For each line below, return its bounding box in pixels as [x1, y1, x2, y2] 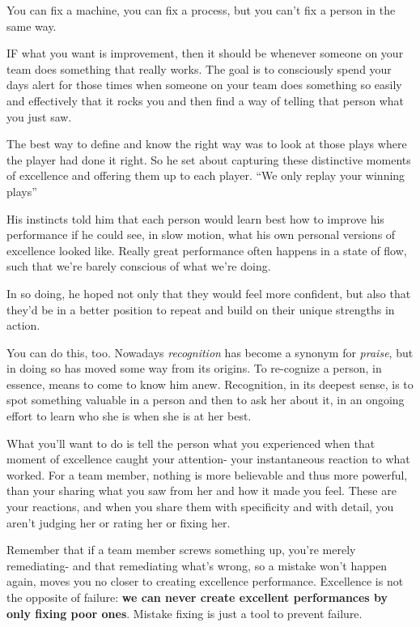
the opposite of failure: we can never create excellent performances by [6, 589, 388, 605]
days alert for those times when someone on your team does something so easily [6, 76, 402, 93]
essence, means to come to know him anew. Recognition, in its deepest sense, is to [6, 375, 414, 392]
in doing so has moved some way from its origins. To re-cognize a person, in [6, 360, 382, 377]
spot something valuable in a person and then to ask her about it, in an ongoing [6, 391, 405, 408]
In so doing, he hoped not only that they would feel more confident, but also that [6, 284, 411, 301]
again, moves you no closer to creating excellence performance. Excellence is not [6, 573, 404, 590]
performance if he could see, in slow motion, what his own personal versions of [6, 226, 396, 243]
